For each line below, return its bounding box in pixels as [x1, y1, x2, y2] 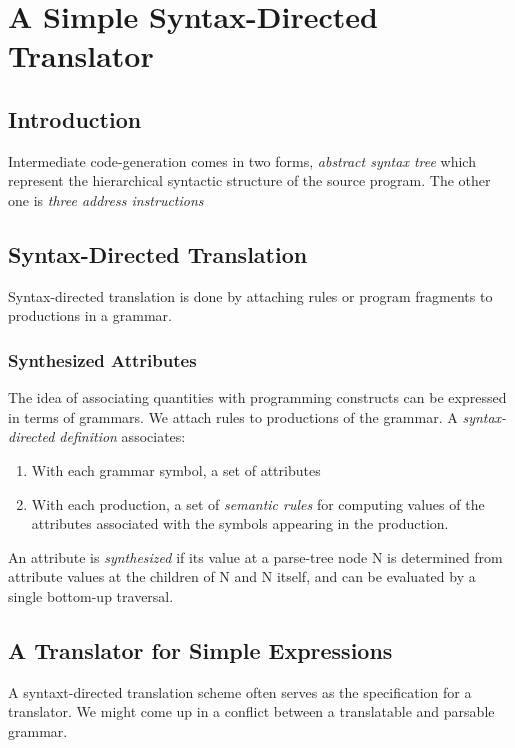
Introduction [8, 103, 142, 134]
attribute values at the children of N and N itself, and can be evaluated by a [8, 566, 476, 587]
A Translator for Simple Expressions [8, 634, 393, 665]
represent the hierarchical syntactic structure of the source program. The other [8, 170, 491, 191]
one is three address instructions [8, 189, 204, 210]
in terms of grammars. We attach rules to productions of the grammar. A [8, 406, 458, 427]
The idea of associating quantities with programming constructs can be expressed [8, 387, 507, 408]
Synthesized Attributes [8, 347, 197, 372]
